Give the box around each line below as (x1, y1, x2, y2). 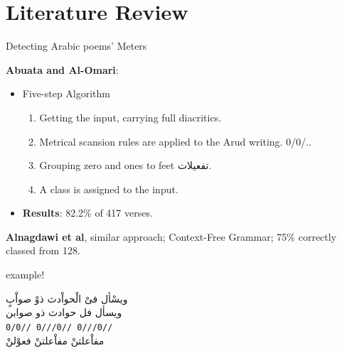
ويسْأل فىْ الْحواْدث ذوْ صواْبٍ (6, 290, 128, 305)
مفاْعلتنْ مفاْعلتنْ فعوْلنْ (6, 332, 105, 347)
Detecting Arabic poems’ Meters (6, 38, 147, 53)
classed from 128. (6, 243, 80, 258)
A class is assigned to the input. (39, 181, 178, 196)
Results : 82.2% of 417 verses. (22, 205, 153, 220)
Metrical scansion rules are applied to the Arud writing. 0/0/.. (39, 134, 311, 148)
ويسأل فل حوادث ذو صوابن (6, 305, 122, 320)
